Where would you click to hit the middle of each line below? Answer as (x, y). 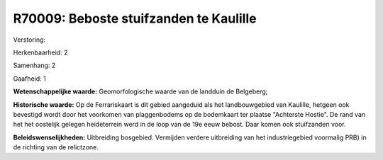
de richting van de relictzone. (56, 147)
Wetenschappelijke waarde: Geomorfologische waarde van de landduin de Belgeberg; (140, 91)
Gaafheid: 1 (29, 79)
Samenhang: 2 (34, 65)
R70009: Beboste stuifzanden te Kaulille (135, 18)
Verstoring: (29, 40)
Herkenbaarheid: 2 (40, 52)
